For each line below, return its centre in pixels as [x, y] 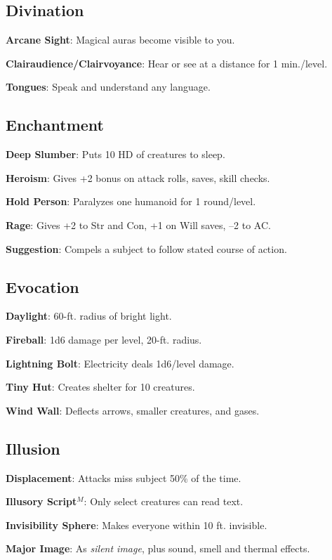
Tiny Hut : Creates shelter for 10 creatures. [100, 387]
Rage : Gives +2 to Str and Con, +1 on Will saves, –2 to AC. [138, 224]
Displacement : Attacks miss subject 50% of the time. [124, 477]
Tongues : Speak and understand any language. [108, 87]
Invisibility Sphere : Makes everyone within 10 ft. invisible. [137, 525]
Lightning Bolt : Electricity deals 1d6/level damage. [120, 363]
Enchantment [55, 125]
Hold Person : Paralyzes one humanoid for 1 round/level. [131, 201]
